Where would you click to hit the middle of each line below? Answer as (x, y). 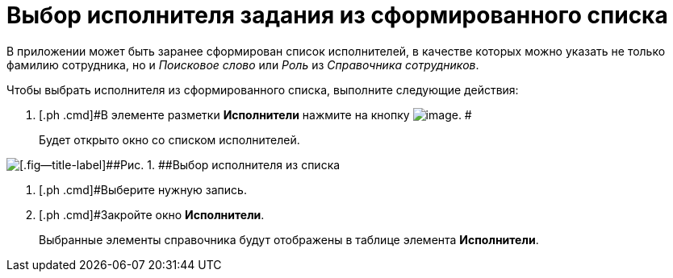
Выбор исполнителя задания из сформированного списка (337, 15)
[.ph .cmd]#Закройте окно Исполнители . (152, 214)
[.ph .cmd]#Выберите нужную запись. (143, 189)
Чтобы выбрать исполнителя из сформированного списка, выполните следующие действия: (263, 89)
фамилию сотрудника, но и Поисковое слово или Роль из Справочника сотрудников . (243, 64)
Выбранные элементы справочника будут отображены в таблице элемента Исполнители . (289, 239)
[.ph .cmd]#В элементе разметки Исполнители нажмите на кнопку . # (255, 114)
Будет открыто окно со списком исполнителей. (169, 139)
